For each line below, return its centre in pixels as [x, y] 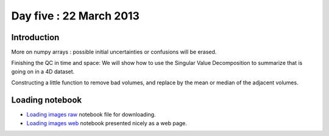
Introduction [35, 37]
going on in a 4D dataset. [43, 71]
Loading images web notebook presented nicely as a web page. [107, 123]
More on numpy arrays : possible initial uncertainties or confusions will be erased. [114, 52]
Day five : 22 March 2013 [76, 16]
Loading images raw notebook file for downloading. [91, 115]
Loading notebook [47, 100]
